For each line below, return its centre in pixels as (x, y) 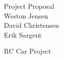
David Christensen (31, 25)
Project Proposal (29, 6)
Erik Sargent (23, 34)
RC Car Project (28, 51)
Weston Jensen (26, 15)
